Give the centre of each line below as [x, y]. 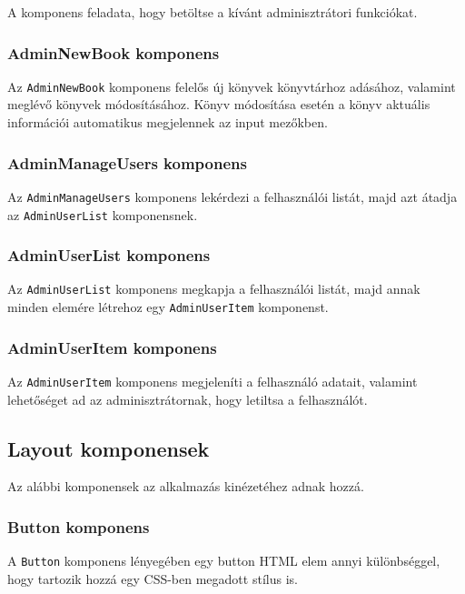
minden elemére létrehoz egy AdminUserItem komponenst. [168, 307]
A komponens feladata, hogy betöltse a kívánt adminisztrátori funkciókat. [213, 12]
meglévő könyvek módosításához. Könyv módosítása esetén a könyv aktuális [219, 104]
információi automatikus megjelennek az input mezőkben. [168, 122]
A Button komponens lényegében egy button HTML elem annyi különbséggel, [224, 561]
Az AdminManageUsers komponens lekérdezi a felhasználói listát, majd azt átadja [232, 196]
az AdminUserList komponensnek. [103, 214]
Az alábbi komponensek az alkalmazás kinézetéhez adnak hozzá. [186, 486]
